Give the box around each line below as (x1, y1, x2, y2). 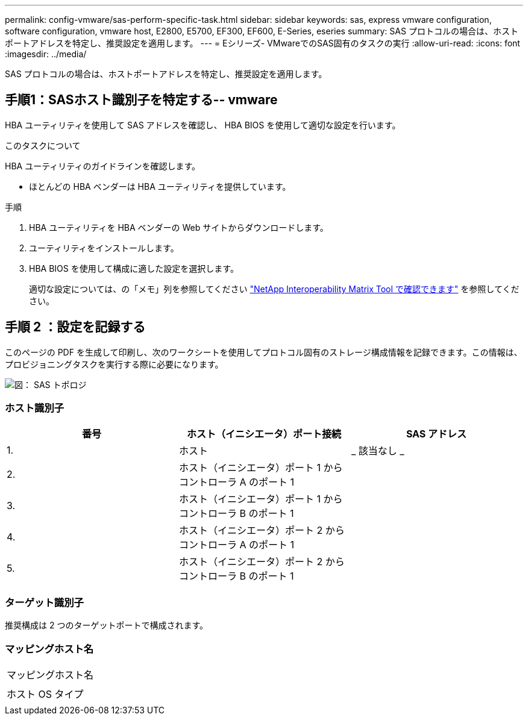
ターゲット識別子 (5, 596, 84, 609)
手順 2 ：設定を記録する (5, 319, 146, 335)
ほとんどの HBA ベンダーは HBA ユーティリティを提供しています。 (29, 181, 291, 192)
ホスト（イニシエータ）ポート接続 (186, 428, 341, 440)
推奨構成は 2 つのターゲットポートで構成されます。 (5, 620, 209, 631)
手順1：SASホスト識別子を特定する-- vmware (5, 92, 278, 108)
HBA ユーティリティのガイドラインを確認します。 (5, 160, 201, 171)
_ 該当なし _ (351, 445, 404, 457)
